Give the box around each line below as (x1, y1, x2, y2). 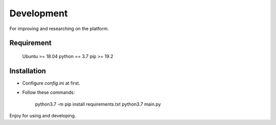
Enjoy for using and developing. (9, 113, 76, 119)
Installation (9, 66, 46, 75)
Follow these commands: (22, 89, 75, 95)
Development (9, 8, 68, 19)
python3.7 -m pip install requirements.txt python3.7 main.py (35, 101, 161, 107)
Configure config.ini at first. (22, 80, 80, 86)
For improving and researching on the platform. (9, 26, 109, 32)
